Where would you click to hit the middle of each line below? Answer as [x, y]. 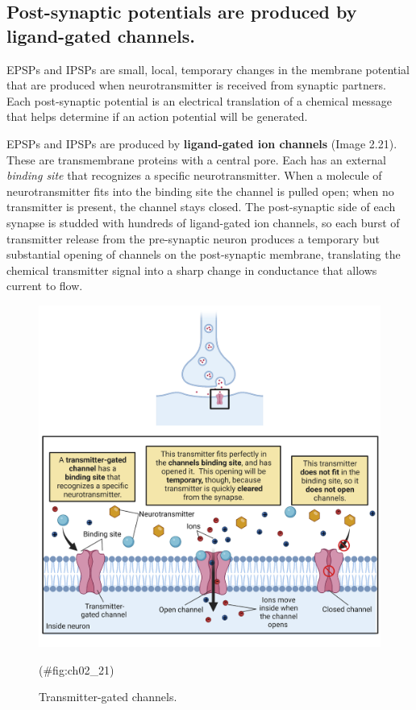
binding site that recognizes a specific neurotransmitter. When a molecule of [194, 175]
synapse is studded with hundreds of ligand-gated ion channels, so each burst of [203, 222]
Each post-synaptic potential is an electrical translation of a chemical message [199, 100]
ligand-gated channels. [101, 35]
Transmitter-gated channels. [108, 697]
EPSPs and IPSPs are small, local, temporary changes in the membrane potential [208, 69]
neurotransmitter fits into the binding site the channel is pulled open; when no [200, 191]
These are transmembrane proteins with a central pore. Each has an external [196, 159]
